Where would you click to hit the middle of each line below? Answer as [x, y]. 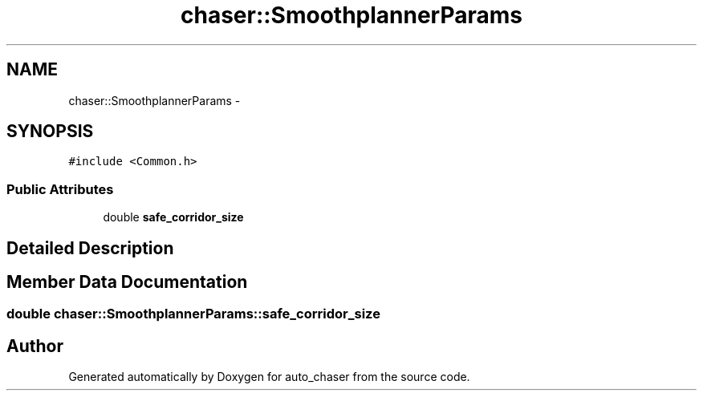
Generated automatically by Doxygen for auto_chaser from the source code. [269, 377]
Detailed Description [90, 248]
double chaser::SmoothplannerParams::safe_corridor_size [193, 314]
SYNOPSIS [50, 132]
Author [35, 346]
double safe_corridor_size [173, 217]
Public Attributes [60, 189]
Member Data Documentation [127, 282]
